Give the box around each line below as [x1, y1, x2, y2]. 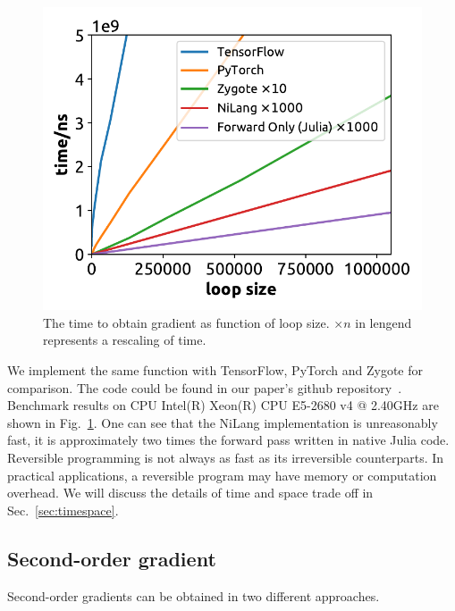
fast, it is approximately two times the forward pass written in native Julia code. [7, 431, 450, 449]
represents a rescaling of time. [43, 331, 206, 349]
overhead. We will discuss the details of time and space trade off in [7, 483, 374, 502]
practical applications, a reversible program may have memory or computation [7, 465, 437, 484]
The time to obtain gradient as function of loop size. [43, 313, 330, 331]
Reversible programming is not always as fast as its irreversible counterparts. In [7, 448, 444, 466]
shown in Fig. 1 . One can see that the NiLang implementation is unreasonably [7, 413, 438, 431]
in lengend [355, 313, 412, 331]
